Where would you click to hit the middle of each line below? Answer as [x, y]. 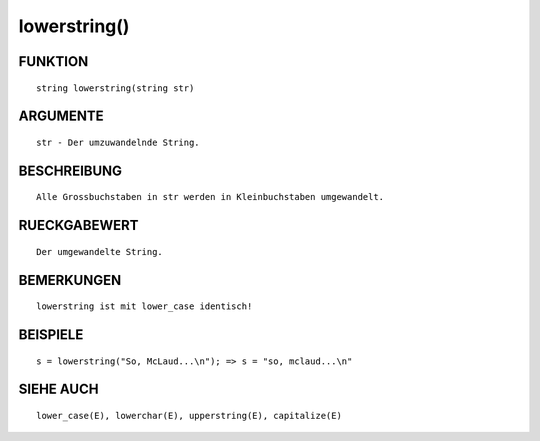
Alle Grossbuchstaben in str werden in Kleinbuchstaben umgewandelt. [210, 197]
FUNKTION [53, 61]
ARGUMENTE [61, 116]
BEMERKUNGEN [70, 280]
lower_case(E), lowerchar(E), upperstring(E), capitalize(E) [189, 415]
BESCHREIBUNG [70, 170]
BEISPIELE [51, 334]
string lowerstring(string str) [115, 88]
